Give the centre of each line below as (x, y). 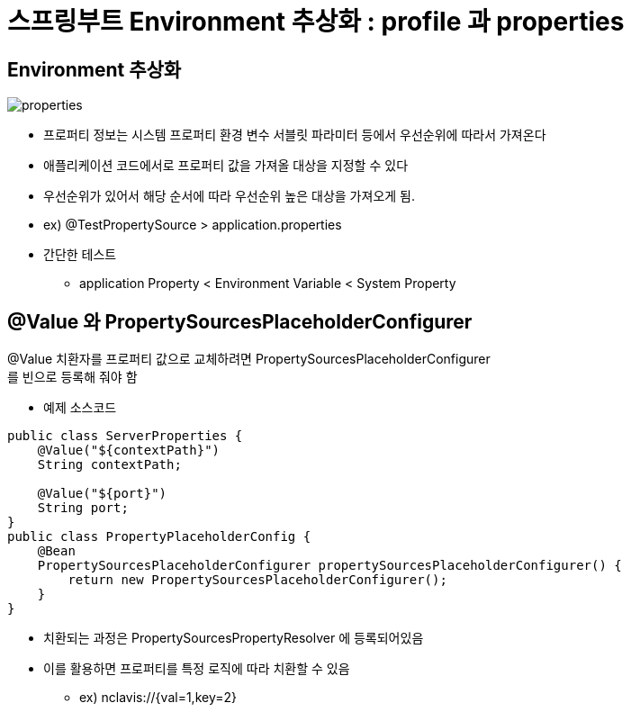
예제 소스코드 (80, 408)
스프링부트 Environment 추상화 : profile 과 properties (316, 22)
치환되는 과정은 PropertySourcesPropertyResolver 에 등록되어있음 (234, 638)
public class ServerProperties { (125, 436)
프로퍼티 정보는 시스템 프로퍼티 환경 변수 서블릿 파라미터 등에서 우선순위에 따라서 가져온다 (295, 135)
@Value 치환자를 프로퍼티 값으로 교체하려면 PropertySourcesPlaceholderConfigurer (249, 359)
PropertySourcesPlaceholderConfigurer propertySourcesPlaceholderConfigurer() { (329, 566)
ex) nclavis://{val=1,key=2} (158, 698)
